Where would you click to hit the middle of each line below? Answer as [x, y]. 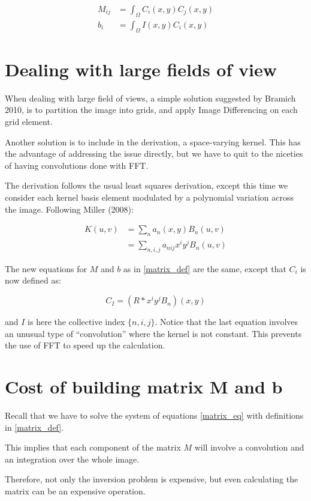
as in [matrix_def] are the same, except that [205, 268]
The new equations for [46, 268]
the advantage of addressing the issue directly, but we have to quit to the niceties [154, 153]
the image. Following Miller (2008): [69, 209]
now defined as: [33, 280]
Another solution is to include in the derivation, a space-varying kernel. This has [153, 141]
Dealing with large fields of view [141, 69]
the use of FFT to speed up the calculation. [85, 345]
